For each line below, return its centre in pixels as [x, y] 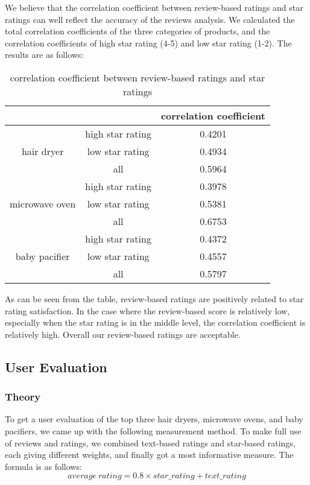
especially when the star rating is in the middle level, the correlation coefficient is [155, 322]
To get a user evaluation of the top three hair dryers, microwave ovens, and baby [154, 419]
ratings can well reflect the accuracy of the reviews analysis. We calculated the [150, 19]
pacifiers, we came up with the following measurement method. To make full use [153, 430]
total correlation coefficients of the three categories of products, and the [138, 31]
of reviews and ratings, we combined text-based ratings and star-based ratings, [150, 442]
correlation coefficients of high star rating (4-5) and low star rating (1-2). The [148, 43]
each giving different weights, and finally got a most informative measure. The [149, 455]
